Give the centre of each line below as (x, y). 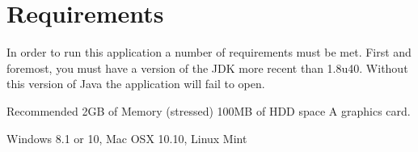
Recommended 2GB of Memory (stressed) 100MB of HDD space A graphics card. (209, 110)
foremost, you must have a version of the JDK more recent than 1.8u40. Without (207, 68)
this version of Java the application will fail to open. (136, 84)
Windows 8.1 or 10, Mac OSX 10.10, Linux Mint (127, 138)
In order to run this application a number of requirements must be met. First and (209, 52)
